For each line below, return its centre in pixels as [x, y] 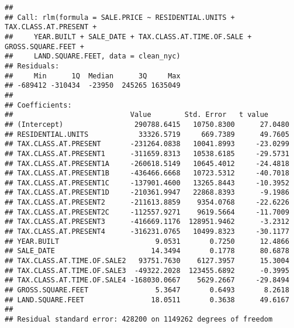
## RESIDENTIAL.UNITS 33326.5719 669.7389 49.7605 [147, 134]
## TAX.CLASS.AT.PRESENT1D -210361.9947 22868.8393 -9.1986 [147, 193]
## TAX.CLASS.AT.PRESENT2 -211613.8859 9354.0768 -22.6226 [147, 203]
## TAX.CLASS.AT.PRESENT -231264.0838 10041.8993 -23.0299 [147, 144]
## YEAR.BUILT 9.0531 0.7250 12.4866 [147, 241]
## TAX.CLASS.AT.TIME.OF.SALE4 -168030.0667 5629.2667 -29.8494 [147, 280]
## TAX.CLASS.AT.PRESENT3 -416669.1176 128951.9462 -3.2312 [147, 222]
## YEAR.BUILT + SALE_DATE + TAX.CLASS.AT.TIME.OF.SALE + [128, 37]
